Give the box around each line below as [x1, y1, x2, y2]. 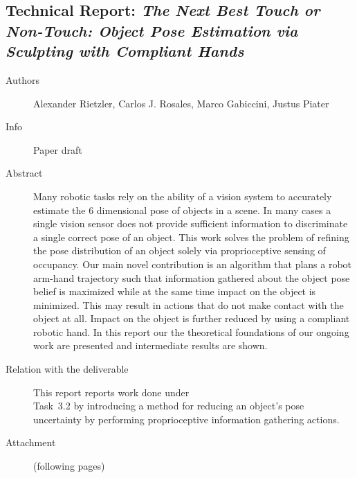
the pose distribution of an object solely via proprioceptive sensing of [33, 243, 326, 258]
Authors [6, 72, 40, 87]
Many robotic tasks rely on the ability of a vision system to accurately [33, 188, 332, 203]
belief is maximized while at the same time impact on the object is [33, 284, 316, 299]
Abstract [6, 166, 43, 180]
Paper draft [33, 142, 82, 157]
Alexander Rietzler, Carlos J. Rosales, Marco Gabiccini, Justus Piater [33, 96, 329, 110]
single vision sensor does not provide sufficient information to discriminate [33, 216, 348, 231]
